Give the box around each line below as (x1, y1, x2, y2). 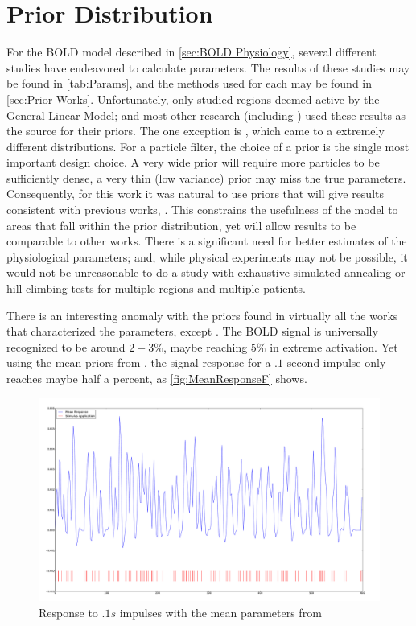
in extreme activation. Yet (270, 338, 398, 355)
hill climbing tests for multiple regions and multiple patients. (6, 280, 306, 297)
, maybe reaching (163, 338, 248, 355)
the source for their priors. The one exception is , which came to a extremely (6, 122, 385, 139)
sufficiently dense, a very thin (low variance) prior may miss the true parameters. (6, 169, 406, 186)
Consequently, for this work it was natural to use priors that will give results (6, 185, 384, 202)
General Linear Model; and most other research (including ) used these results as (6, 106, 406, 123)
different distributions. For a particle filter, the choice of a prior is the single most (6, 138, 410, 154)
